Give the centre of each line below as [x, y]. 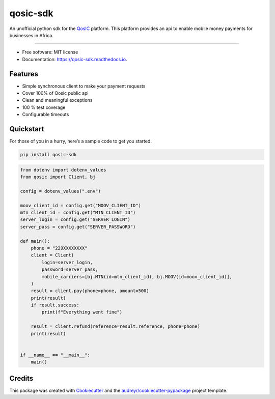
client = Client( [52, 255]
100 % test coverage [44, 107]
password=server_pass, [70, 269]
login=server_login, [67, 262]
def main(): [35, 241]
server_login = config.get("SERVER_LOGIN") [75, 220]
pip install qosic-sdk [48, 155]
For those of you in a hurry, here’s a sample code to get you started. [81, 141]
